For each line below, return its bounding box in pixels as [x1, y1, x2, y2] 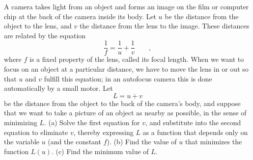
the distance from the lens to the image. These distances [79, 21, 250, 31]
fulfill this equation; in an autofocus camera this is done [44, 73, 212, 83]
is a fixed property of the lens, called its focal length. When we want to [29, 54, 244, 64]
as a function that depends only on [142, 127, 248, 137]
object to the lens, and [4, 21, 72, 31]
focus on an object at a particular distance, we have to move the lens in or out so [4, 64, 249, 74]
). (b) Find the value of [107, 136, 177, 147]
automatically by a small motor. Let [4, 83, 113, 93]
